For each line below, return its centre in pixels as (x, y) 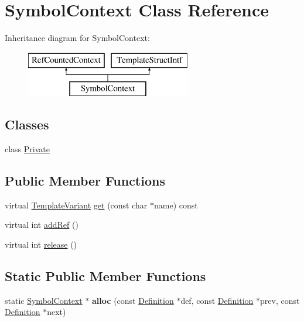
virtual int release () (41, 244)
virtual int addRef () (42, 225)
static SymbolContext (44, 300)
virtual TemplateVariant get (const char (76, 205)
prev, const (280, 300)
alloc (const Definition (133, 300)
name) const (176, 205)
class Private (27, 149)
